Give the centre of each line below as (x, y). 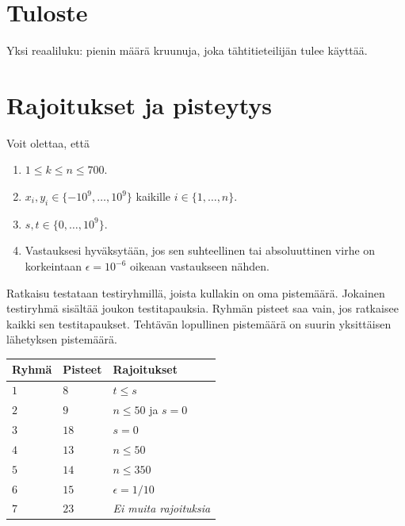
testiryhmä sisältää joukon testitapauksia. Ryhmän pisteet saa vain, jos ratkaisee (202, 308)
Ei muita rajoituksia (162, 508)
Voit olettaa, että (48, 142)
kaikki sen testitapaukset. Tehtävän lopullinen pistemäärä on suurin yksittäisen (199, 323)
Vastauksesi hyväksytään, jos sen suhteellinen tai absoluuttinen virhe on (200, 250)
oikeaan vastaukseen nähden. (200, 266)
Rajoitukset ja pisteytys (139, 104)
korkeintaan (53, 266)
